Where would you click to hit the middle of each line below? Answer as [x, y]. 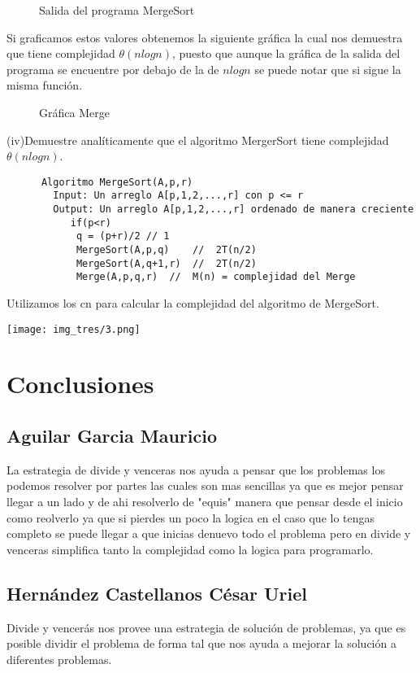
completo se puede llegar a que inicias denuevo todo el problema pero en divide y [209, 533]
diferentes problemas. [59, 659]
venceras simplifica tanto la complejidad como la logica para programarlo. [190, 549]
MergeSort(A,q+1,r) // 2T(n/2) [166, 263]
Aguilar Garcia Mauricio [112, 436]
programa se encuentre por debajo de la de [113, 69]
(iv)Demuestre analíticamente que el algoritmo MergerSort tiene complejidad [198, 140]
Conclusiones [80, 384]
